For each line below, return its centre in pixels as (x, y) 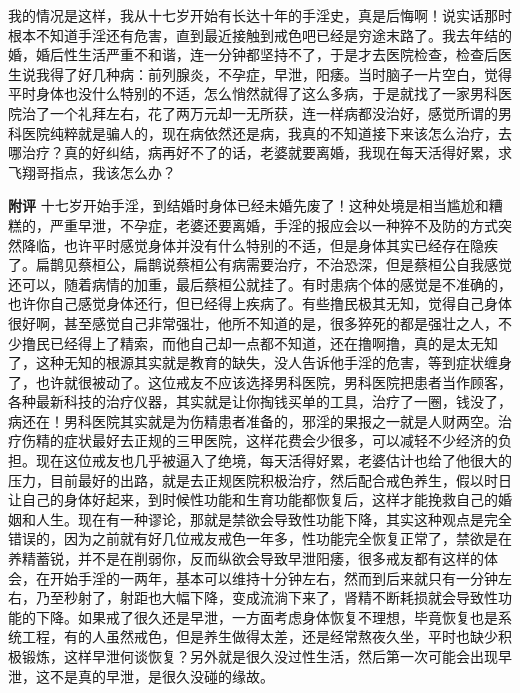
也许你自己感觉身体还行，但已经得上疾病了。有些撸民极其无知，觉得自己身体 (260, 303)
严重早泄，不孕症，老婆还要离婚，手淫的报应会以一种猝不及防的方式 (273, 224)
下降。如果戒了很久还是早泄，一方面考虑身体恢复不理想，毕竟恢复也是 (266, 616)
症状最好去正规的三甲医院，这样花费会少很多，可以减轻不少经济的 (280, 440)
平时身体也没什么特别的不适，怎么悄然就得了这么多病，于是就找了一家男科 (253, 93)
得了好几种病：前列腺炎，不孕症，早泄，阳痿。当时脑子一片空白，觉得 (280, 73)
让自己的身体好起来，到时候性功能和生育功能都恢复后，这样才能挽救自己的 (253, 499)
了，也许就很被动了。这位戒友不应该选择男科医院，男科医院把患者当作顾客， (260, 381)
